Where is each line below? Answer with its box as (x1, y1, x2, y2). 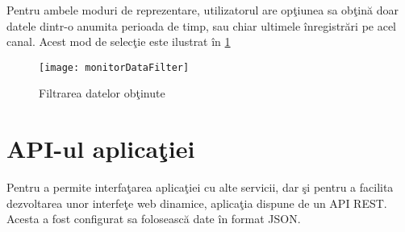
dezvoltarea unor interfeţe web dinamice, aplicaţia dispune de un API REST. (6, 194, 387, 211)
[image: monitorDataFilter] (39, 61, 190, 73)
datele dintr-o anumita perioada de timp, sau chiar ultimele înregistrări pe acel (6, 17, 397, 34)
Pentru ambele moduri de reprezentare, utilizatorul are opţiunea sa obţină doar (6, 2, 399, 18)
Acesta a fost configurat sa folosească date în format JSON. (6, 210, 301, 227)
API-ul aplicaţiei (6, 132, 195, 165)
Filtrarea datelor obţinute (39, 85, 165, 101)
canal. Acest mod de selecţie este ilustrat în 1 (6, 33, 231, 50)
